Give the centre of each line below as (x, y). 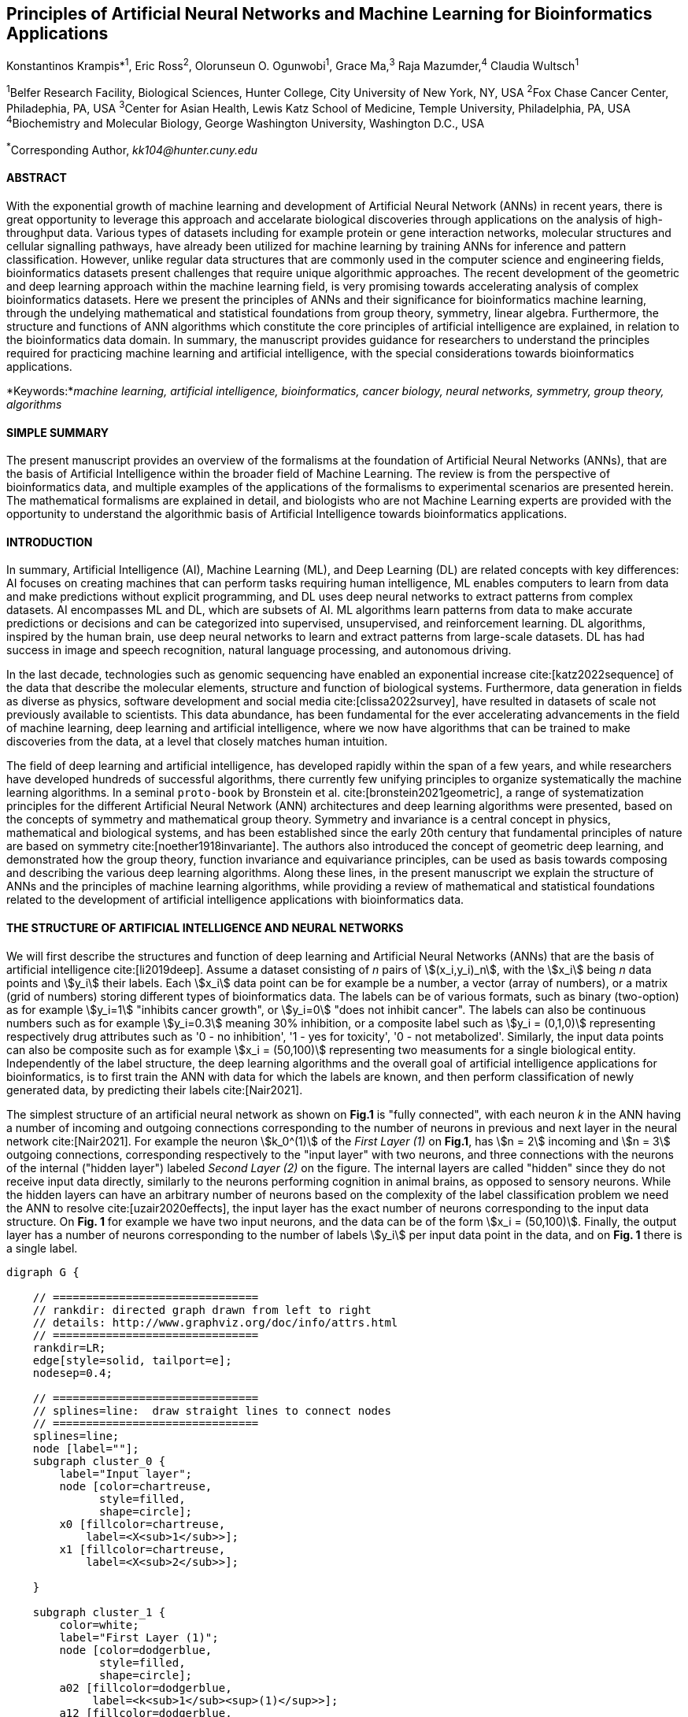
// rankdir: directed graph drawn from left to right (202, 1310)
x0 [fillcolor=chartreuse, (142, 1524)
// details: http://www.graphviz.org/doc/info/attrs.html (215, 1322)
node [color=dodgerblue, (136, 1650)
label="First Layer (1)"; (139, 1637)
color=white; (99, 1624)
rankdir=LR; (69, 1347)
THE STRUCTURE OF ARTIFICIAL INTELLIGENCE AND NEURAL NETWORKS (205, 927)
